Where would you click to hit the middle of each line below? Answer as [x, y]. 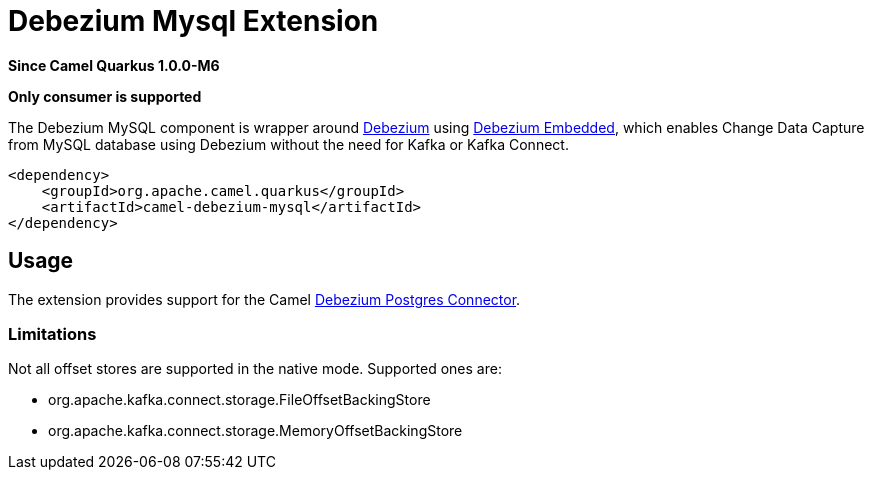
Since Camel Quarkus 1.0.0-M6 [114, 65]
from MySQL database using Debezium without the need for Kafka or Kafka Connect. [288, 144]
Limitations [52, 333]
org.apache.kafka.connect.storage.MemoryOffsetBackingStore [255, 431]
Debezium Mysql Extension [193, 21]
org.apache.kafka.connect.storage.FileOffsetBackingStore [239, 400]
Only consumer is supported [105, 96]
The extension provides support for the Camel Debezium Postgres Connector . [264, 299]
